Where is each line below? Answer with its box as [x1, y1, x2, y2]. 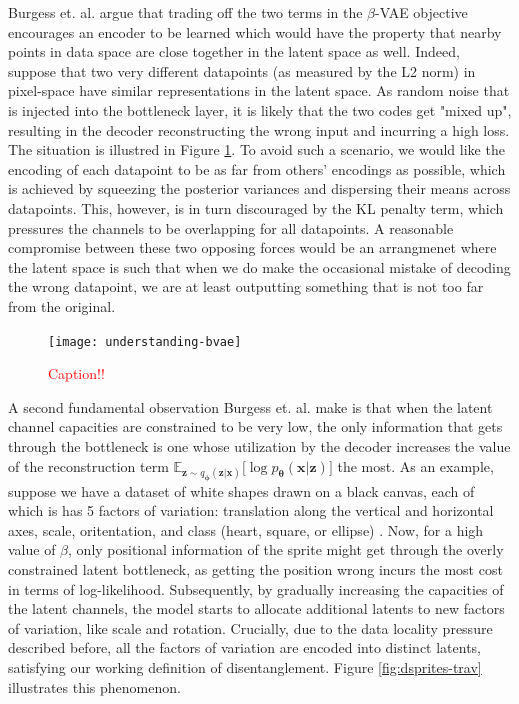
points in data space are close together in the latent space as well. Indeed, [8, 41, 460, 62]
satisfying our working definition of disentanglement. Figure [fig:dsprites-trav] [8, 656, 482, 677]
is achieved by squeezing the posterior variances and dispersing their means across [8, 178, 511, 199]
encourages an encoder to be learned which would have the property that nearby [8, 21, 502, 42]
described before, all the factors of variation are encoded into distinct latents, [8, 637, 482, 658]
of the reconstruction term [8, 455, 169, 476]
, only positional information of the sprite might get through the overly [68, 539, 504, 560]
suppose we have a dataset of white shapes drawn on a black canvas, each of [8, 480, 475, 501]
